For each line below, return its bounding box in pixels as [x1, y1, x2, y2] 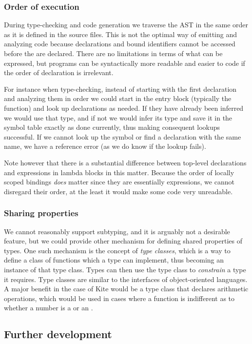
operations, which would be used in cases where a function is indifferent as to [4, 293, 235, 303]
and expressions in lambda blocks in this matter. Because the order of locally [4, 167, 234, 177]
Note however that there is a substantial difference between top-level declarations [4, 157, 247, 167]
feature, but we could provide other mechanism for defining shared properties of [4, 236, 242, 246]
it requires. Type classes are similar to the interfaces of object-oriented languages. [4, 274, 248, 284]
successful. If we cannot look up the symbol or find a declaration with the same [4, 131, 241, 142]
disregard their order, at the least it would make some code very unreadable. [4, 186, 233, 196]
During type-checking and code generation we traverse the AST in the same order [4, 20, 249, 30]
